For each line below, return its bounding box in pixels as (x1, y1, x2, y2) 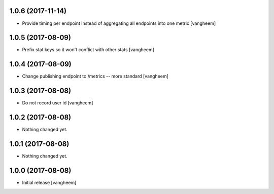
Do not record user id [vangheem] (22, 100, 93, 106)
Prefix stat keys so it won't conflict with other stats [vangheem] (22, 47, 155, 53)
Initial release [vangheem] (22, 179, 77, 185)
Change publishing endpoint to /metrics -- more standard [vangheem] (22, 73, 168, 80)
